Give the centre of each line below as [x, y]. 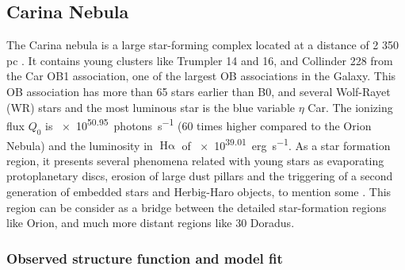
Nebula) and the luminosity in [80, 145]
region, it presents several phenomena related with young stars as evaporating [195, 160]
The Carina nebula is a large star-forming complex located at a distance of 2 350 [203, 45]
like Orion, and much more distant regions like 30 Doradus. [151, 223]
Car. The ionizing [350, 107]
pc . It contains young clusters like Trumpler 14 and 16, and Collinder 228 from [200, 60]
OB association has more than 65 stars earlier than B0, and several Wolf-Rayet [199, 91]
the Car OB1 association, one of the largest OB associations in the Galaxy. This [201, 76]
